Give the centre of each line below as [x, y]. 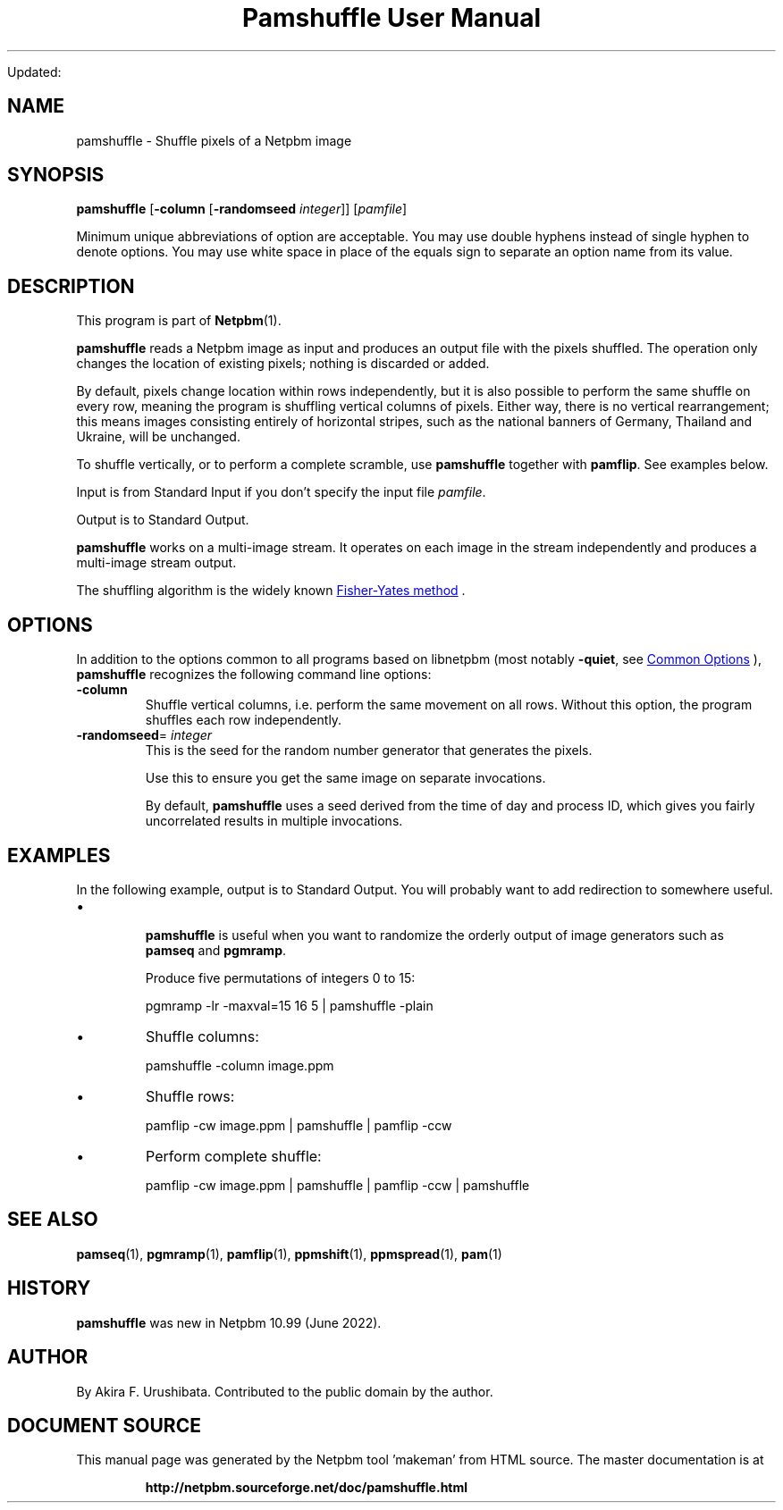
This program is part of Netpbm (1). [179, 321]
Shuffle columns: [202, 1036]
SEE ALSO [53, 1220]
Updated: [34, 71]
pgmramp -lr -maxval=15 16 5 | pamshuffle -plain [289, 1005]
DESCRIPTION [71, 286]
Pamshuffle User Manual [391, 18]
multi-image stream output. [156, 563]
